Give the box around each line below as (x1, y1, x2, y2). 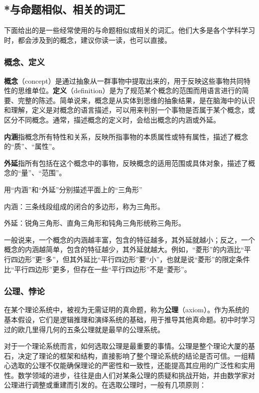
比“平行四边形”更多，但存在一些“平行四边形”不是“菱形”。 (4, 263, 191, 274)
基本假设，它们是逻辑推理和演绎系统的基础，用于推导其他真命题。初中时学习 (4, 314, 255, 324)
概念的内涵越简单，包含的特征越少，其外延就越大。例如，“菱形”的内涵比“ (4, 244, 244, 255)
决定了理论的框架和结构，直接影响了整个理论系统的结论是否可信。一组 (17, 350, 248, 361)
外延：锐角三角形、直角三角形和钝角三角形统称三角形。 (4, 218, 185, 228)
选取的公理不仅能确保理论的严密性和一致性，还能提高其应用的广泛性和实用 (10, 360, 255, 371)
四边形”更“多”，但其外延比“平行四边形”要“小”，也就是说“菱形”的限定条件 (10, 254, 250, 264)
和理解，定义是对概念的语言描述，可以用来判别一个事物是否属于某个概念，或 (4, 105, 255, 115)
